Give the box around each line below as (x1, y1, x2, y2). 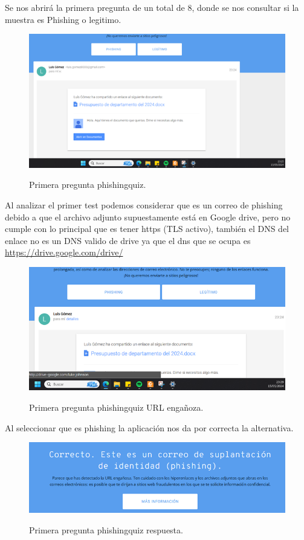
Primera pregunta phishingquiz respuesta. (29, 523, 183, 536)
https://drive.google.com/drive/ (5, 246, 123, 259)
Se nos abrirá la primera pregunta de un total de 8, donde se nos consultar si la (5, 1, 299, 13)
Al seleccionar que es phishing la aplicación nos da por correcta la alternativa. (5, 421, 294, 434)
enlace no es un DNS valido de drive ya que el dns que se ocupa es (5, 234, 251, 246)
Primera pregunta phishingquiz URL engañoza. (29, 401, 204, 414)
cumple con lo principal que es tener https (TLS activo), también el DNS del (5, 222, 289, 235)
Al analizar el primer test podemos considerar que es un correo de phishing (5, 199, 283, 211)
